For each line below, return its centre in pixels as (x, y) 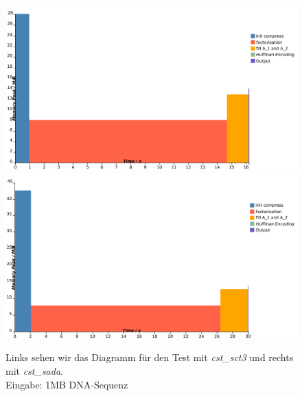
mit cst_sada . (34, 370)
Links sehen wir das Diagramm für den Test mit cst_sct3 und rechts (150, 357)
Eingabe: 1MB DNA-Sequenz (67, 384)
